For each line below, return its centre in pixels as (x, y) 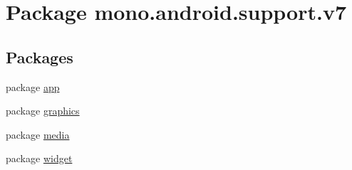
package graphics (43, 111)
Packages (40, 57)
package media (38, 134)
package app (33, 86)
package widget (39, 158)
